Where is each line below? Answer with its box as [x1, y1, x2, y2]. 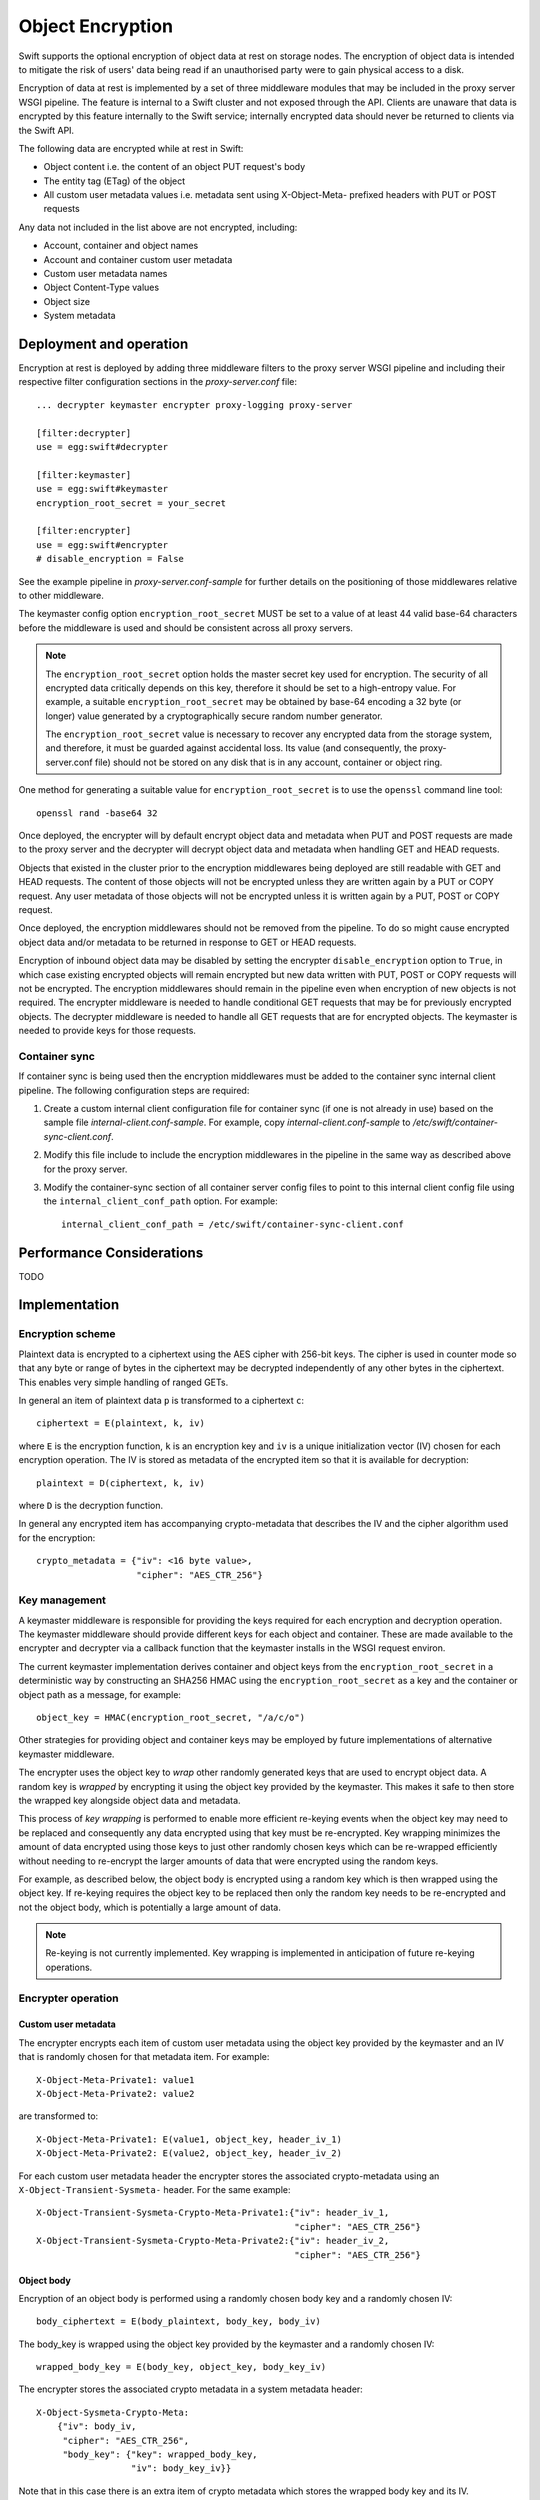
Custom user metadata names [43, 268, 168, 280]
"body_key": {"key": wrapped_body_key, [62, 2449, 259, 2460]
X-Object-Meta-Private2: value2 [36, 2088, 195, 2099]
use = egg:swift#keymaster [36, 483, 169, 495]
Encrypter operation [18, 1991, 119, 2005]
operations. [45, 1961, 93, 1973]
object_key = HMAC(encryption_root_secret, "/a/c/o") [36, 1712, 305, 1723]
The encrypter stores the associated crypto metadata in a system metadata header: [18, 2383, 364, 2395]
